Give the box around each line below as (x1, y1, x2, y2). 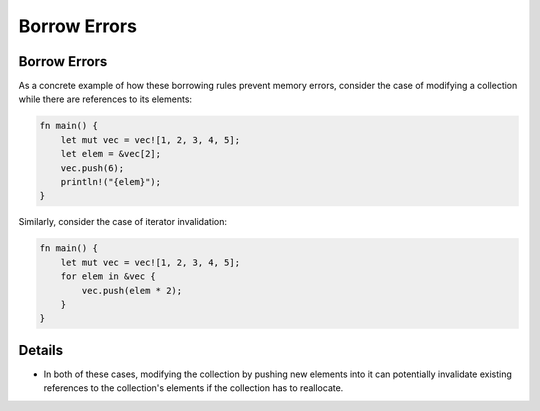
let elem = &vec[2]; (60, 148, 162, 160)
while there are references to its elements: (18, 93, 193, 105)
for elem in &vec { (60, 271, 157, 282)
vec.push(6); (60, 162, 125, 174)
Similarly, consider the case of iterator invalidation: (18, 216, 227, 228)
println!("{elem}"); (60, 176, 162, 187)
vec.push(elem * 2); (81, 285, 183, 296)
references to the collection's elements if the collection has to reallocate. (43, 382, 344, 394)
